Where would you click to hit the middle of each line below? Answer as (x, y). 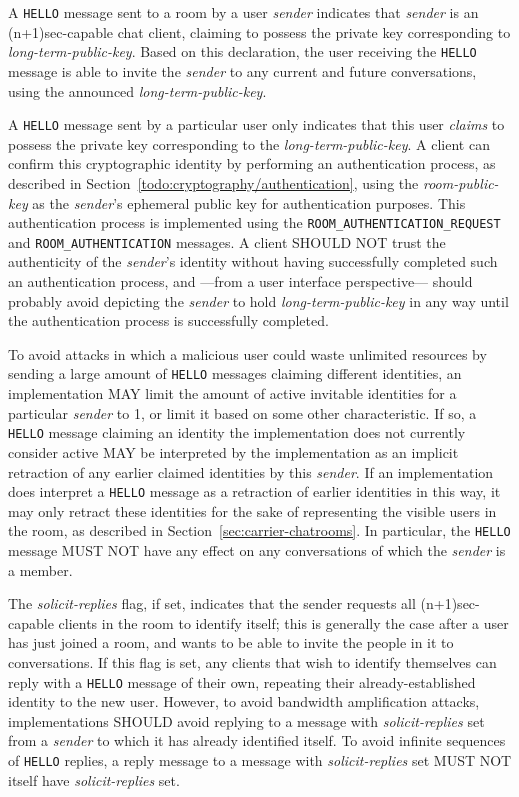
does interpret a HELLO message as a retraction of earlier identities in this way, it (254, 491)
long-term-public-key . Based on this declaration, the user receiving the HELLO (242, 51)
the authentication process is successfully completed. (168, 320)
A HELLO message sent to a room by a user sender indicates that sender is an (243, 12)
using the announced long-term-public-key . (137, 90)
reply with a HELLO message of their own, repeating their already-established (242, 681)
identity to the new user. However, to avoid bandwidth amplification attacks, (244, 701)
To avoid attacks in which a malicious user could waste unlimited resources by (247, 353)
